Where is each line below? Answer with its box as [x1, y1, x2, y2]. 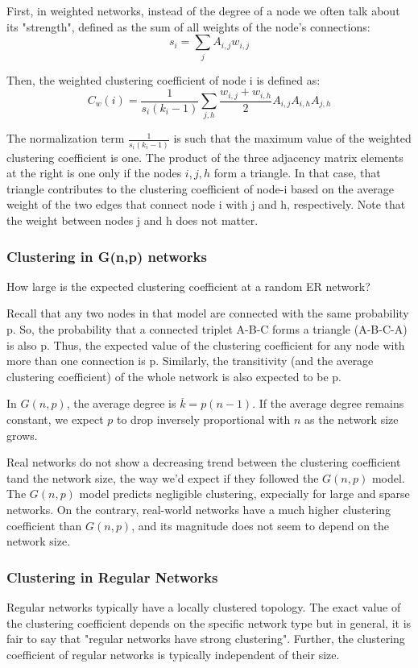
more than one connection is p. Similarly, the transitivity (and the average [6, 352, 374, 369]
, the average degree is [66, 395, 176, 412]
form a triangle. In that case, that [213, 164, 381, 181]
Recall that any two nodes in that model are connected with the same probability [6, 305, 409, 322]
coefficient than [6, 517, 82, 533]
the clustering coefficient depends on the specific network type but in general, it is [6, 614, 412, 631]
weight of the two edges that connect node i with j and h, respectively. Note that [6, 196, 406, 213]
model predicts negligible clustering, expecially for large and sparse [79, 485, 410, 502]
